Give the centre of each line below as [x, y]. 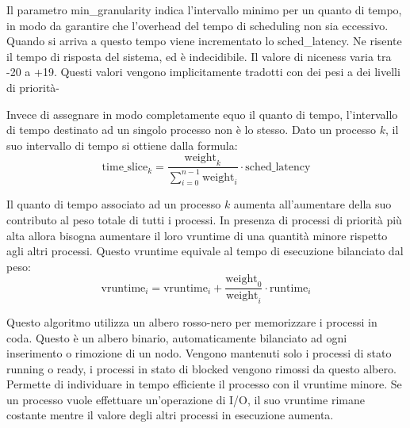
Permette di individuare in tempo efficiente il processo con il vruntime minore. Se [204, 384]
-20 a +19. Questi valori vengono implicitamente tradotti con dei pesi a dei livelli [203, 72]
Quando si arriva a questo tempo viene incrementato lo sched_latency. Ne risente [204, 41]
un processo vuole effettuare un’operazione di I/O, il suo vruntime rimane [186, 399]
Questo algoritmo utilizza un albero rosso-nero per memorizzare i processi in [192, 321]
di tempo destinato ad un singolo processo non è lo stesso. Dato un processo [192, 130]
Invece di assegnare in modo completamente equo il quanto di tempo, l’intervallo [202, 114]
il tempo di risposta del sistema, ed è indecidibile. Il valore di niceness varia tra [199, 56]
